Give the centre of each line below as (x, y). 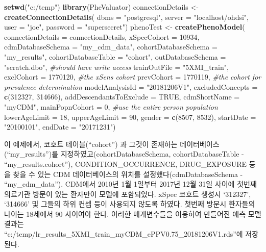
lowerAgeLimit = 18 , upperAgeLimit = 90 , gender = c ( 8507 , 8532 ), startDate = (130, 117)
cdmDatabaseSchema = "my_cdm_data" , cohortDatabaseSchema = (111, 47)
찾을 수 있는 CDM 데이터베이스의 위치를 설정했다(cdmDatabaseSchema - (128, 174)
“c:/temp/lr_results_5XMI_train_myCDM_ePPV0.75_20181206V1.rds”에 (124, 234)
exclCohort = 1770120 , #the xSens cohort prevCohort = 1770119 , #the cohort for (133, 77)
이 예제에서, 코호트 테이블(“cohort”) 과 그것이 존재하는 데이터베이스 (112, 144)
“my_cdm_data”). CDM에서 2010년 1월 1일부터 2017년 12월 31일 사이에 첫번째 (130, 184)
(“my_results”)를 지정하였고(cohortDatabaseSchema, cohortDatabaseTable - (124, 154)
